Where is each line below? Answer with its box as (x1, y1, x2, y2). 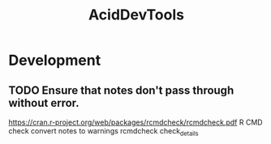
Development (8, 51, 101, 70)
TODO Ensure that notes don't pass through (8, 83, 234, 97)
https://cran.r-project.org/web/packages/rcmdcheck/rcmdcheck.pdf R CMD (8, 117, 263, 127)
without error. (8, 95, 80, 110)
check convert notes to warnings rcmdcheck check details (8, 126, 199, 138)
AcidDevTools (88, 6, 185, 24)
